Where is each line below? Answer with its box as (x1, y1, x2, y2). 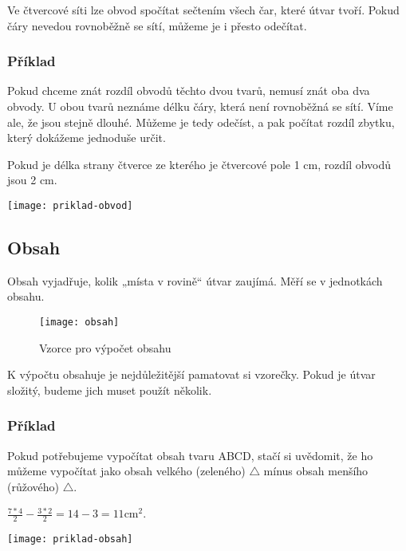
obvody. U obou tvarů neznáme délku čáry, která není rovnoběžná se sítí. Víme (7, 98, 393, 114)
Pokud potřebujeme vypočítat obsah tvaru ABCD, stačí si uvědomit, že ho (7, 447, 373, 463)
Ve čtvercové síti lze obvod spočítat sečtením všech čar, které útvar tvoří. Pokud (7, 2, 400, 18)
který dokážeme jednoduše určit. (7, 129, 166, 146)
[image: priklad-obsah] (7, 533, 133, 545)
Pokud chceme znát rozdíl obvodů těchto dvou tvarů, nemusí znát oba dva (7, 82, 370, 99)
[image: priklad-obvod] (7, 199, 133, 211)
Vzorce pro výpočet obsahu (39, 339, 171, 356)
